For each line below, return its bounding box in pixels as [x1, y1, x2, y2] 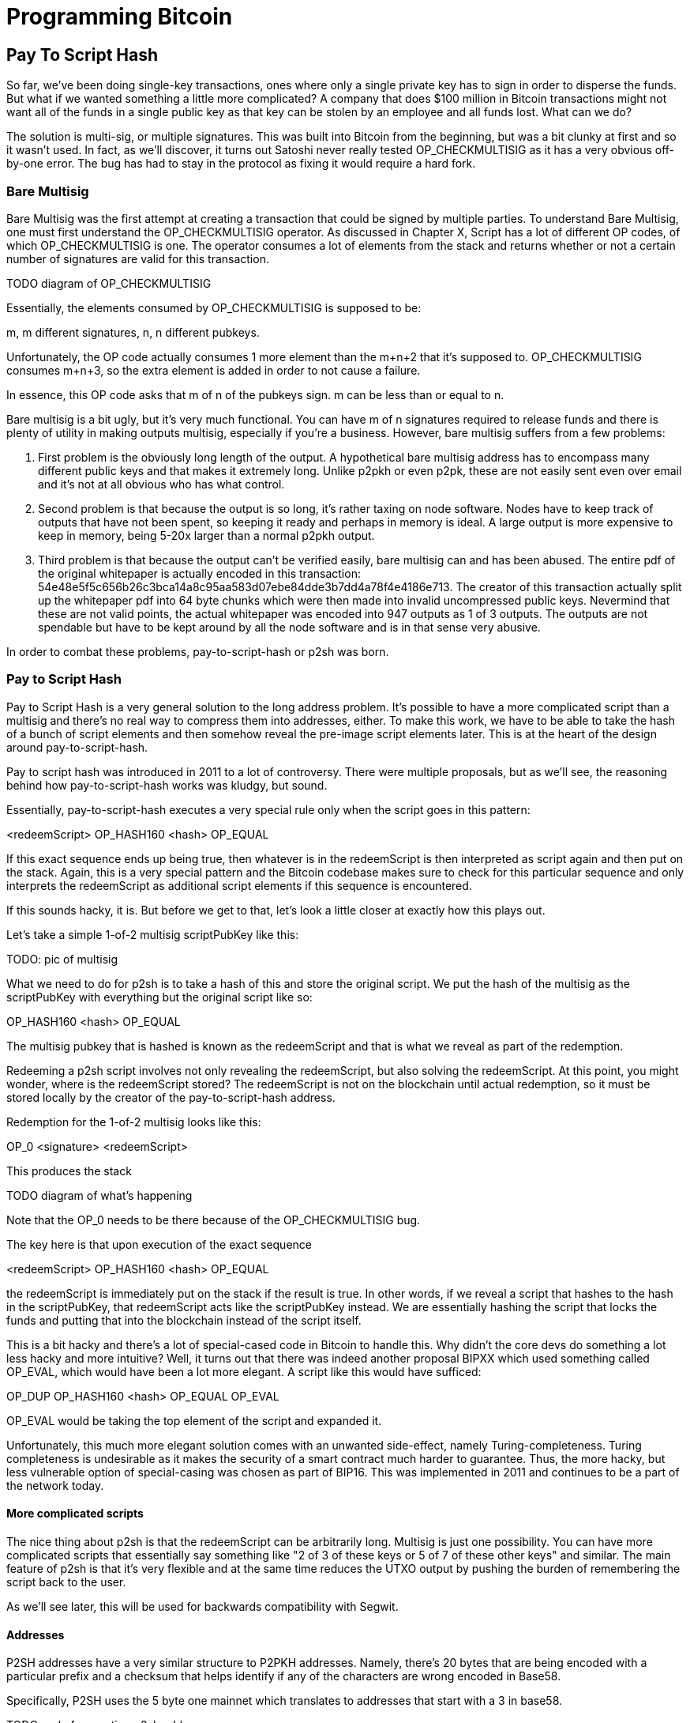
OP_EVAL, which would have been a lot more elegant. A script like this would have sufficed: [6, 1364, 482, 1378]
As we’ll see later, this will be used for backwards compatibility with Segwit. [6, 1599, 399, 1613]
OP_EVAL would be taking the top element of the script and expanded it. [6, 1413, 382, 1427]
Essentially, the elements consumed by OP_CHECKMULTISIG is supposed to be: [6, 300, 422, 315]
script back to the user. [6, 1574, 126, 1589]
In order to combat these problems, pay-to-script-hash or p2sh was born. [6, 644, 389, 658]
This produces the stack [6, 1163, 132, 1178]
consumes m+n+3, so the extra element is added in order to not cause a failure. [6, 363, 421, 377]
